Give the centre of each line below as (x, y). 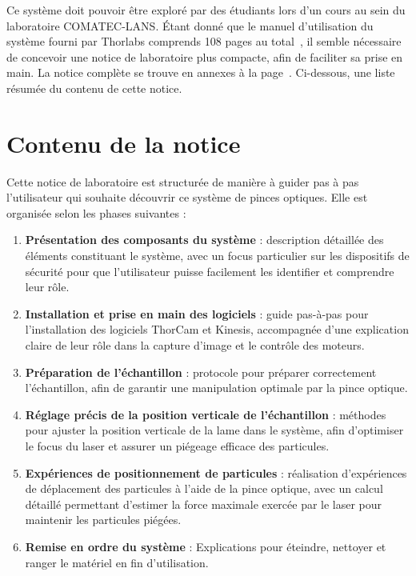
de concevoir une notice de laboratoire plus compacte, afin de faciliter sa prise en (205, 56)
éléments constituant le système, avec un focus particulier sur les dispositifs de (217, 256)
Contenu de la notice (124, 143)
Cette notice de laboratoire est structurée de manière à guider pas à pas (183, 181)
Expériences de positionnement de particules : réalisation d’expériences (216, 472)
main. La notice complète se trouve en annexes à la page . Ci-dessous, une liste (201, 72)
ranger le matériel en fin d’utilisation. (117, 562)
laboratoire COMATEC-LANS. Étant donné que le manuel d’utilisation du (190, 25)
